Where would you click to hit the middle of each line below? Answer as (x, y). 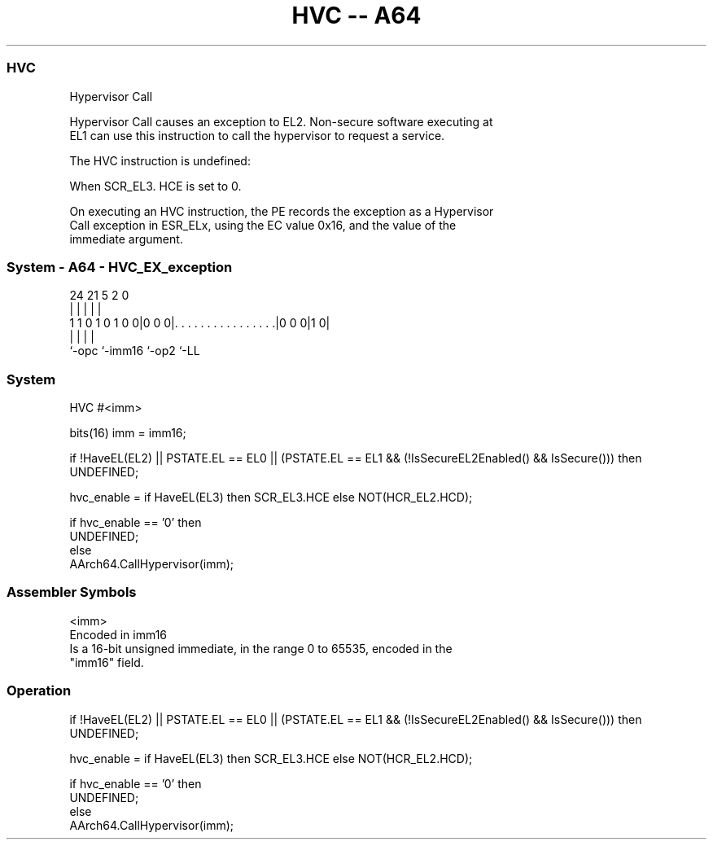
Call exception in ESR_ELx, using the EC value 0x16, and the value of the (263, 225)
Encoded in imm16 (118, 634)
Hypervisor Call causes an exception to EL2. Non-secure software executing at (281, 121)
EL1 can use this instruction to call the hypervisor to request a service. (257, 135)
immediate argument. (126, 239)
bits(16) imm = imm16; (128, 433)
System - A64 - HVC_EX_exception (120, 267)
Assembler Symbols (72, 592)
